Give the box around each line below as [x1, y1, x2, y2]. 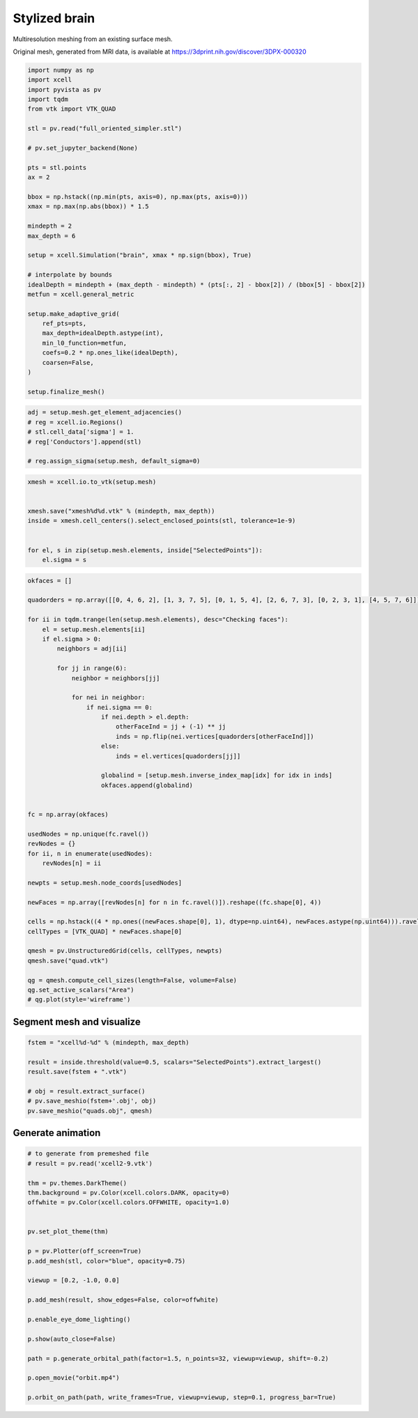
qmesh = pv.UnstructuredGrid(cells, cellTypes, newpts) [27, 947, 223, 955]
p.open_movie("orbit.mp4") [27, 1374, 120, 1382]
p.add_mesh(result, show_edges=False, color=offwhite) [27, 1296, 219, 1304]
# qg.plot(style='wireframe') [27, 996, 131, 1004]
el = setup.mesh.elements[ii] [42, 625, 146, 633]
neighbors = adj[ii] [56, 645, 127, 653]
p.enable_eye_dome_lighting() [27, 1315, 131, 1323]
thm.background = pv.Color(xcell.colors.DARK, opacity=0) [27, 1188, 230, 1197]
